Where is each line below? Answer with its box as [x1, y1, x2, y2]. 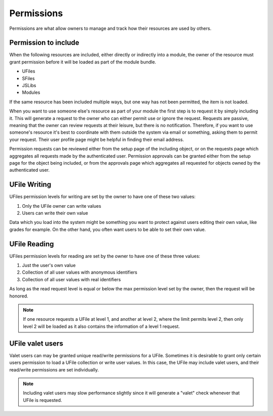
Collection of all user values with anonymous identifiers [22, 269, 138, 276]
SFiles [22, 75, 35, 81]
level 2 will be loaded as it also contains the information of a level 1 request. [23, 323, 180, 329]
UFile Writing [9, 180, 52, 189]
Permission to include [9, 39, 79, 47]
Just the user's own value [22, 262, 76, 269]
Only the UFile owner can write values [22, 203, 101, 209]
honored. [9, 293, 29, 299]
